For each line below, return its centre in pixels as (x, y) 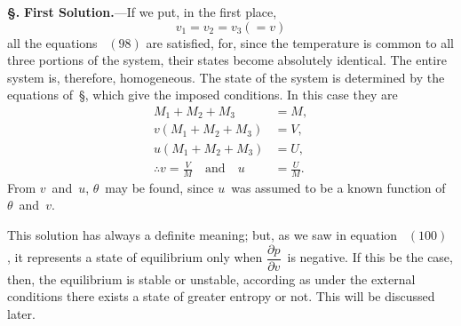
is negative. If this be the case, (370, 257)
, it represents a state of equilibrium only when (135, 257)
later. (21, 313)
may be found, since (159, 187)
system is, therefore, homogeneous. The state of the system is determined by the (226, 77)
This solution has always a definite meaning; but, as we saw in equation (203, 235)
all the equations (52, 42)
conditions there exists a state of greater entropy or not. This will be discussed (221, 296)
